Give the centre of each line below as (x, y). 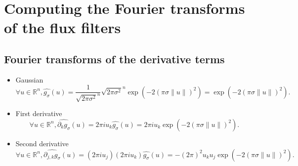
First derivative (39, 113)
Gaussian (29, 79)
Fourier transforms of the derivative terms (114, 59)
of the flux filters (63, 27)
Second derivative (42, 143)
